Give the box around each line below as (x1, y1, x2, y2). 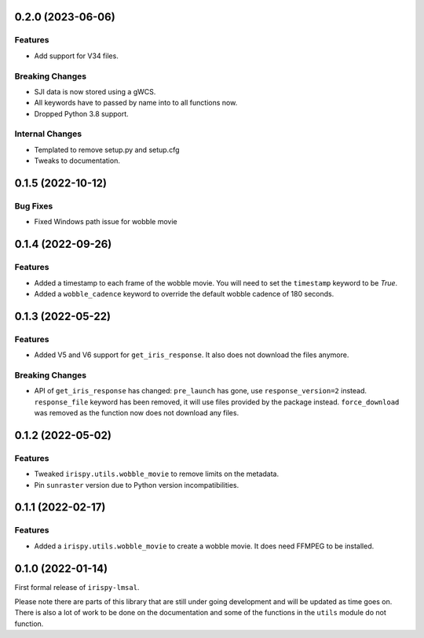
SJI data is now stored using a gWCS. (34, 87, 156, 96)
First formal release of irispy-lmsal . (14, 582, 140, 592)
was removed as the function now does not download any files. (34, 408, 239, 417)
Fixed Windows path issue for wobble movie (34, 217, 177, 227)
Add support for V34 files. (34, 51, 119, 61)
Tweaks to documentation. (34, 156, 121, 165)
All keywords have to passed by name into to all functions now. (34, 98, 238, 108)
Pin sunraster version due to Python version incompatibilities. (34, 480, 239, 489)
